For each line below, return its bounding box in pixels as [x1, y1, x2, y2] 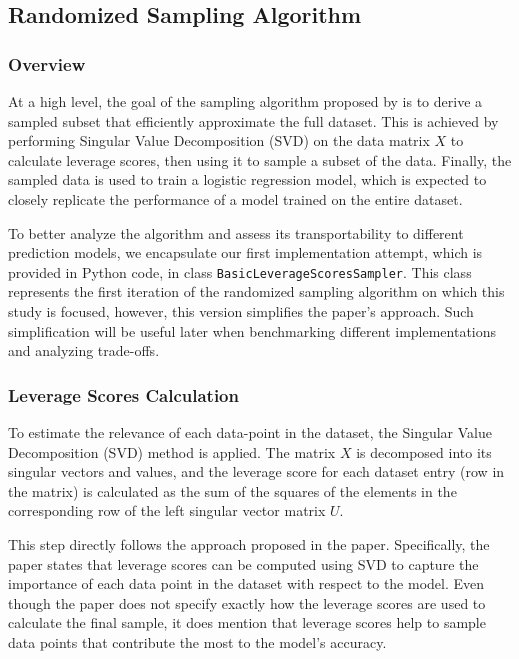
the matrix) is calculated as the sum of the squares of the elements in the [8, 480, 457, 501]
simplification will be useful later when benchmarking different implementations [8, 320, 497, 341]
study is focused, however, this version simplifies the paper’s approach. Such [8, 301, 474, 321]
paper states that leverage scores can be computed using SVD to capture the [8, 553, 479, 574]
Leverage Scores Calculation [8, 382, 239, 407]
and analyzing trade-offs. [8, 340, 160, 361]
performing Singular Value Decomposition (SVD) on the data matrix [8, 130, 430, 151]
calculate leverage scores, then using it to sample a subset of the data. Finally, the [8, 149, 512, 170]
